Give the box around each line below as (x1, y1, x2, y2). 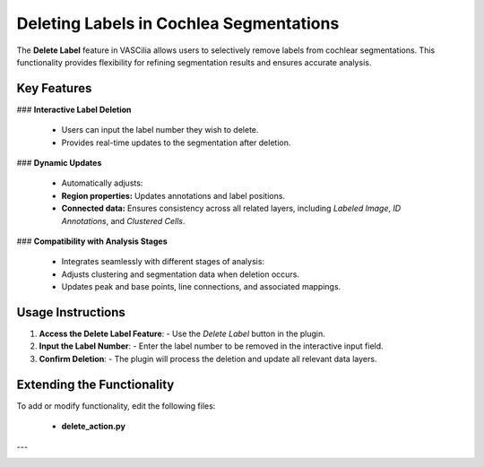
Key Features (16, 81, 92, 96)
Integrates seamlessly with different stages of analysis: (61, 256, 264, 267)
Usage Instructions (16, 305, 125, 320)
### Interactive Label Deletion (16, 104, 132, 115)
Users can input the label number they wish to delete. (61, 125, 259, 135)
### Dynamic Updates (16, 158, 102, 169)
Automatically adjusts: (61, 177, 143, 188)
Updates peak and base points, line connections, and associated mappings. (61, 281, 341, 292)
